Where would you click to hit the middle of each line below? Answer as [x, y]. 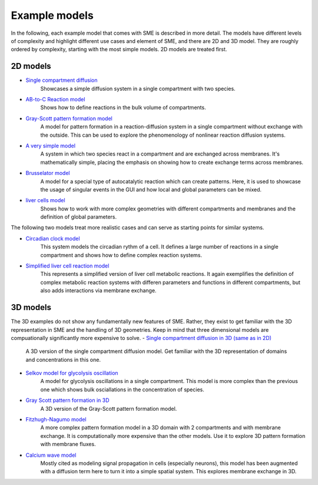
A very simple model [51, 146]
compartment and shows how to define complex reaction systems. [121, 255]
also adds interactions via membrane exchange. [98, 291]
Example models [52, 15]
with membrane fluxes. [68, 444]
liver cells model [45, 200]
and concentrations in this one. [63, 359]
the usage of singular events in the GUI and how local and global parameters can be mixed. [151, 189]
